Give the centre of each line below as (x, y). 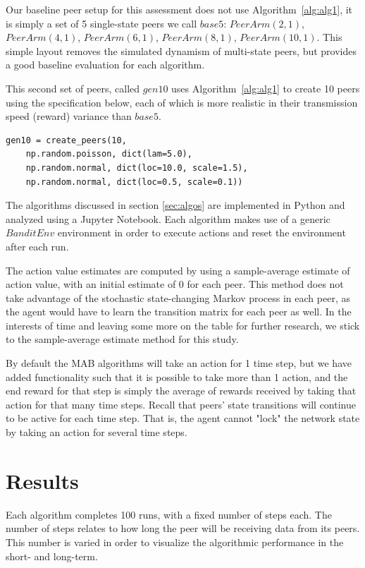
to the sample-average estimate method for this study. (122, 339)
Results (42, 480)
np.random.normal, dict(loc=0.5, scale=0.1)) (134, 182)
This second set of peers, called (73, 88)
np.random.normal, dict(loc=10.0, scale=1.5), (137, 168)
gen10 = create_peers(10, (66, 140)
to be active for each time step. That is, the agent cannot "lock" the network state (183, 418)
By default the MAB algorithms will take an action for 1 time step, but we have (179, 363)
